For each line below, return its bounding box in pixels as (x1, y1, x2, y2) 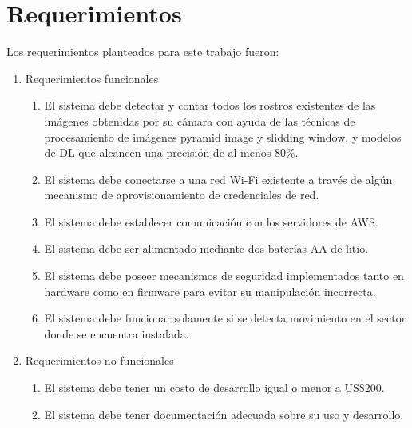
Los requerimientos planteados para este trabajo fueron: (6, 43, 279, 60)
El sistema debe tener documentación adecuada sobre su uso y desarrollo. (44, 406, 404, 422)
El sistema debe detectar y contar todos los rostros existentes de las (44, 97, 376, 114)
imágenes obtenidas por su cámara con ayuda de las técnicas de (44, 112, 355, 129)
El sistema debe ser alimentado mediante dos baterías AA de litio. (44, 240, 369, 257)
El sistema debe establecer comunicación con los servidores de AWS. (44, 213, 378, 230)
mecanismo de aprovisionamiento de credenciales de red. (44, 186, 319, 203)
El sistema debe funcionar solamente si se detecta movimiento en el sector (44, 310, 406, 326)
